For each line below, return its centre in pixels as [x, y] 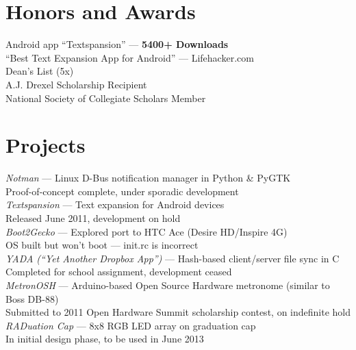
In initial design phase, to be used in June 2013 [105, 339]
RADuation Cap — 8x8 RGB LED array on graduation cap [131, 325]
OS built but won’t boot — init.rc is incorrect [102, 245]
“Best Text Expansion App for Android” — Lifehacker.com [130, 57]
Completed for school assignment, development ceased [119, 272]
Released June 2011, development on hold [93, 218]
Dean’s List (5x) [40, 71]
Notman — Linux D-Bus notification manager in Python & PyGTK [148, 178]
